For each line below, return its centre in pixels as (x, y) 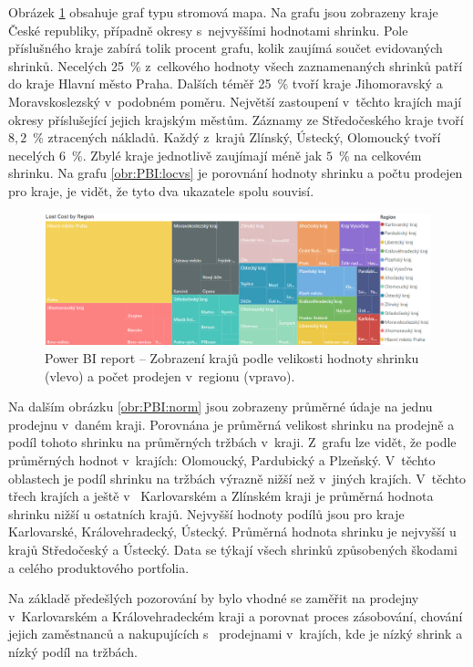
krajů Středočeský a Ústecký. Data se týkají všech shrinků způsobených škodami (233, 549)
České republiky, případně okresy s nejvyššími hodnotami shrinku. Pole (208, 30)
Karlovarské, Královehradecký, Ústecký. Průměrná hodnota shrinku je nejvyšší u (232, 532)
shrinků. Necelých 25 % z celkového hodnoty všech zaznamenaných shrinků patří (236, 65)
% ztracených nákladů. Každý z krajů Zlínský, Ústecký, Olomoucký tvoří (237, 137)
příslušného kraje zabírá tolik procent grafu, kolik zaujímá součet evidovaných (226, 48)
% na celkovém (380, 155)
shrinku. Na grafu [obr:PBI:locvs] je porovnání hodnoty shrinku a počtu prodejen (236, 173)
